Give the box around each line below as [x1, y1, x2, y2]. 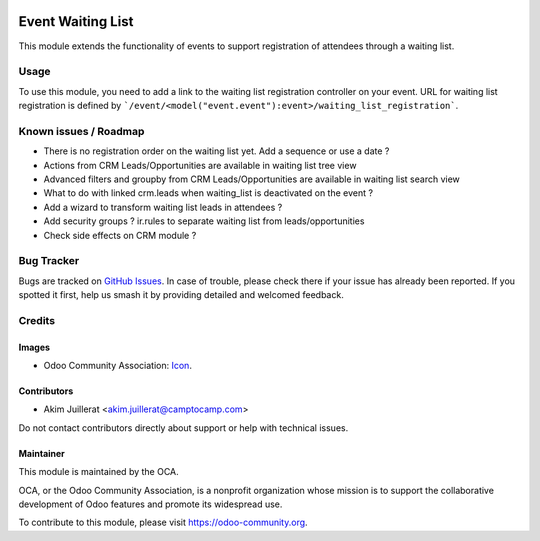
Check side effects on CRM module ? [43, 229, 197, 241]
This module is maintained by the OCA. [18, 466, 179, 478]
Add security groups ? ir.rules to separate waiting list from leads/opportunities [43, 215, 365, 227]
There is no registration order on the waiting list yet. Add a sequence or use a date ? [43, 145, 390, 157]
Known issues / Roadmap [18, 124, 145, 138]
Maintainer [18, 447, 65, 459]
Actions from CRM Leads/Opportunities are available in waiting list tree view [43, 159, 357, 171]
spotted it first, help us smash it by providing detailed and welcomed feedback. [18, 289, 344, 301]
